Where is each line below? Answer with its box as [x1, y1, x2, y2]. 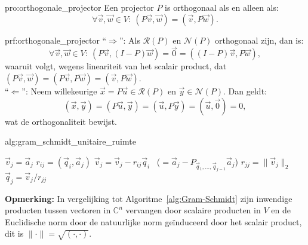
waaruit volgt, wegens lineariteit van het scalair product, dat [5, 60, 227, 72]
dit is [5, 227, 24, 240]
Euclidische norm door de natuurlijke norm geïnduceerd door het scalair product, [5, 215, 302, 228]
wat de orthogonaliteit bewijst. [5, 115, 117, 127]
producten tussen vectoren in [5, 204, 111, 216]
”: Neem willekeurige [21, 85, 97, 97]
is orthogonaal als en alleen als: [165, 1, 279, 13]
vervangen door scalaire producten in [125, 204, 261, 216]
